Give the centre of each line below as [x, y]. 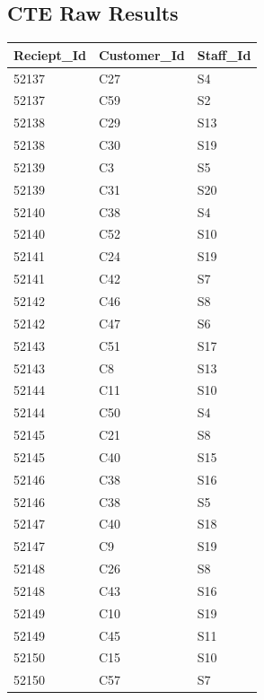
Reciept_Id [50, 54]
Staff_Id [224, 54]
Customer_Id [141, 54]
